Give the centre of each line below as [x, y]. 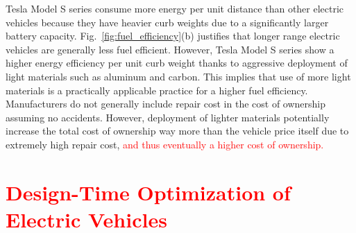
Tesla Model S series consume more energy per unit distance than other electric [175, 8]
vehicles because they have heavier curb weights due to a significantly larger [167, 22]
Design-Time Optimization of [148, 192]
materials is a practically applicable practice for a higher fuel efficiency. [157, 90]
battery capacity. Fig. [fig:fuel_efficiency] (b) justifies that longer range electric [173, 36]
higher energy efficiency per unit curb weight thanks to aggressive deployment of [177, 63]
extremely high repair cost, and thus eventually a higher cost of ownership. [165, 144]
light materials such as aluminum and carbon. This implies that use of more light [178, 76]
